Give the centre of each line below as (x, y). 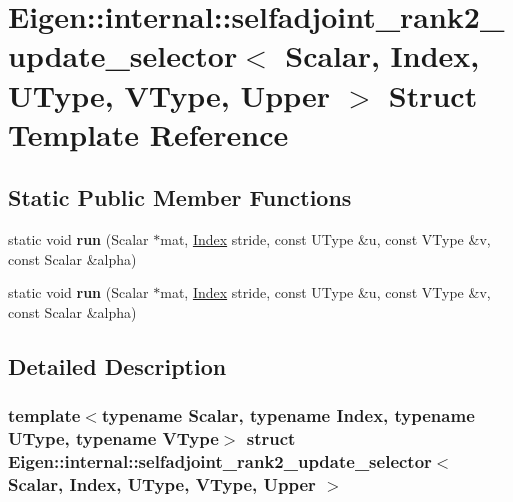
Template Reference (148, 133)
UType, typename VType (113, 438)
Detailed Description (117, 365)
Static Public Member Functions (180, 197)
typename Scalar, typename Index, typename (288, 415)
